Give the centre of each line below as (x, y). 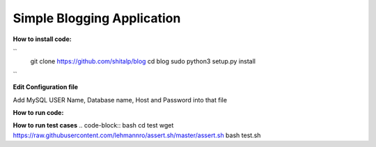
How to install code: (42, 39)
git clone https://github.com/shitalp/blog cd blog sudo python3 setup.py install (143, 61)
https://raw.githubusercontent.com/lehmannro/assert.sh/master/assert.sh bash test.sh (137, 135)
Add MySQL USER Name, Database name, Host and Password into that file (120, 100)
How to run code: (38, 112)
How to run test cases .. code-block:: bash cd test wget (93, 125)
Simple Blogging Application (97, 18)
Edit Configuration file (46, 87)
